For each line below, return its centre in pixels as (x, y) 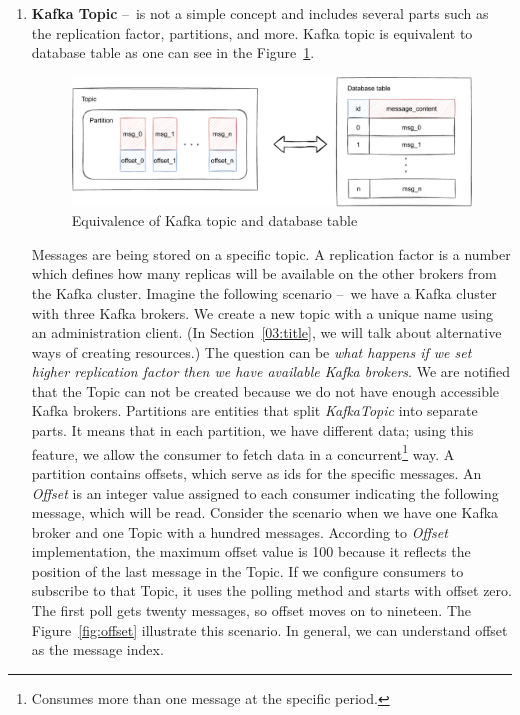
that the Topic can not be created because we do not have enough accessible (265, 390)
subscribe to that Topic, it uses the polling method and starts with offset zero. (271, 590)
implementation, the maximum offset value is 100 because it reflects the (251, 551)
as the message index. (97, 649)
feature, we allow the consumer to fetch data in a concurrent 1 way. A (243, 452)
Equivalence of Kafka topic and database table (214, 220)
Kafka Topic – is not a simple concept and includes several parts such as (260, 13)
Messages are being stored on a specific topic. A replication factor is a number (271, 253)
